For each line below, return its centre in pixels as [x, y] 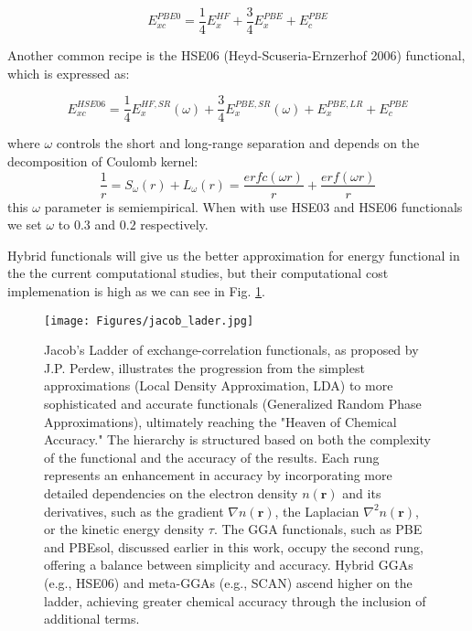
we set [25, 225]
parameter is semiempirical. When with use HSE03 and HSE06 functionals [253, 206]
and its [362, 492]
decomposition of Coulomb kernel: [103, 160]
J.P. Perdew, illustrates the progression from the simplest [204, 367]
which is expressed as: [69, 73]
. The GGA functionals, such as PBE [318, 529]
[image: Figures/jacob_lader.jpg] [149, 321]
